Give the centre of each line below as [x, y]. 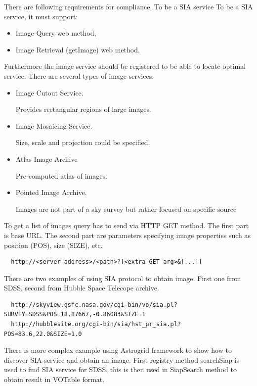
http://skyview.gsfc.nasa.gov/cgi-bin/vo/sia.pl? [94, 305]
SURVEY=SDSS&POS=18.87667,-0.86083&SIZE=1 [75, 314]
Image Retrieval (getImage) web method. [78, 49]
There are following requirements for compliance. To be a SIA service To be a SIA [128, 6]
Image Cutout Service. [49, 92]
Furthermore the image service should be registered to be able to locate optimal [125, 66]
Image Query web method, [56, 33]
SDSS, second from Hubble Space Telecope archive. [82, 288]
